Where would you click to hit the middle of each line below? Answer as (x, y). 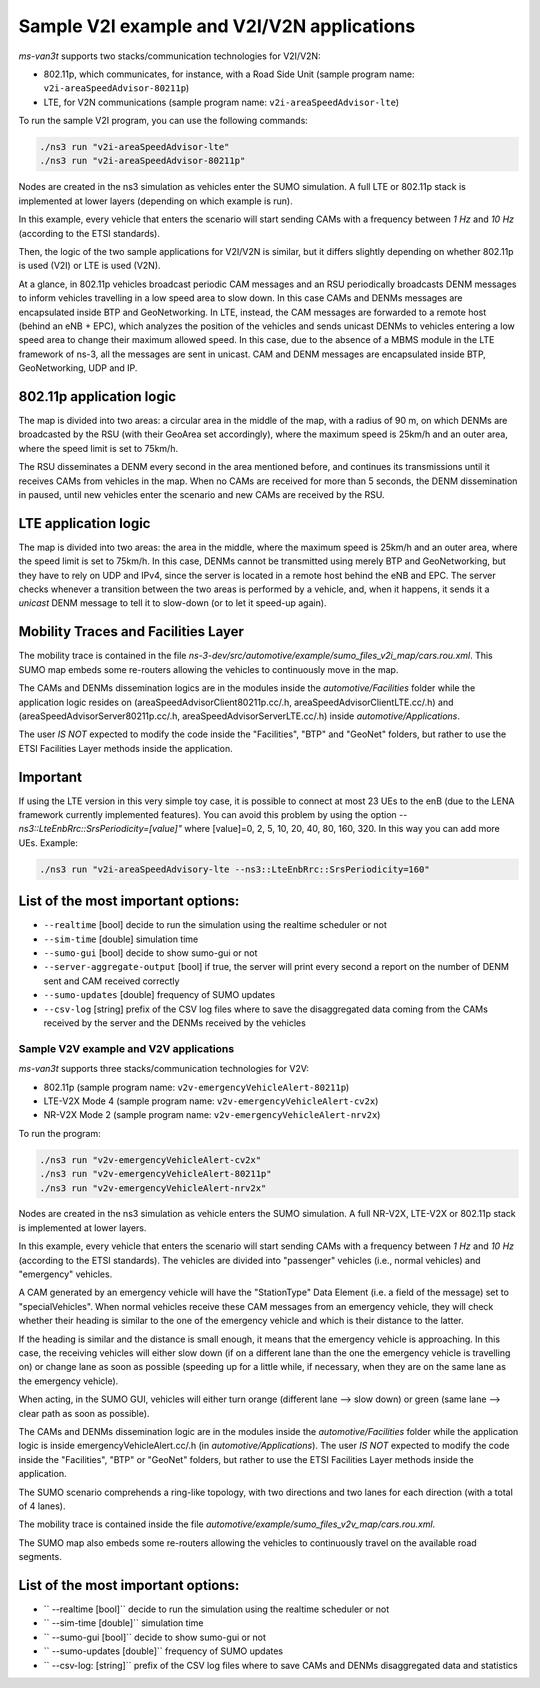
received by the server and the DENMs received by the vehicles (175, 1023)
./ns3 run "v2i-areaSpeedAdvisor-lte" (134, 147)
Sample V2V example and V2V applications (126, 1048)
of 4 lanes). (42, 1506)
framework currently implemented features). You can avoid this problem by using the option (207, 815)
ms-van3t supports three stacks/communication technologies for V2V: (164, 1069)
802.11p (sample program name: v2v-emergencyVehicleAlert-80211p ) (196, 1087)
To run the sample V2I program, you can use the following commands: (163, 121)
